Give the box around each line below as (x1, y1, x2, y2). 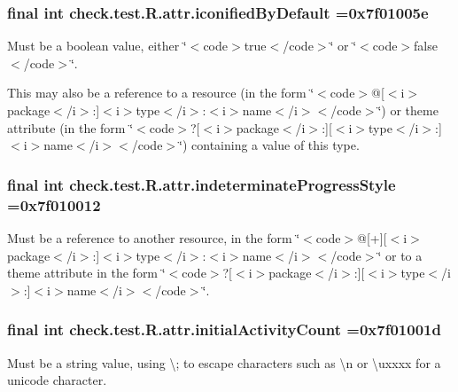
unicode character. (7, 371, 107, 389)
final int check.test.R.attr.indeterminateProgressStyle (7, 173, 396, 195)
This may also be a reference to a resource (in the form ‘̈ (7, 83, 314, 102)
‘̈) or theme (377, 101, 439, 119)
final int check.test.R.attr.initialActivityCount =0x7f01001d (7, 318, 441, 341)
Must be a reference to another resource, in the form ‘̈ (7, 228, 300, 247)
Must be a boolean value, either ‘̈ (7, 36, 187, 55)
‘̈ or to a (377, 246, 423, 264)
